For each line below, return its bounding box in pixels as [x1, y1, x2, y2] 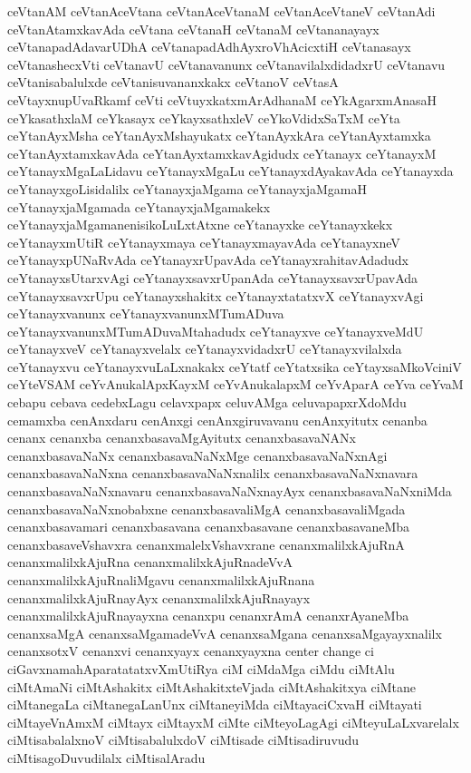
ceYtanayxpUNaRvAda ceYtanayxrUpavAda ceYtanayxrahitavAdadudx [7, 250, 409, 269]
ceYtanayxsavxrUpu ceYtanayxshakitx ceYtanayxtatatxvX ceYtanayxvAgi [7, 286, 424, 305]
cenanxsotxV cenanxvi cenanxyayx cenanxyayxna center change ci [7, 641, 374, 660]
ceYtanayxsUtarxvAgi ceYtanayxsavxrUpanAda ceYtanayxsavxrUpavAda [7, 268, 418, 287]
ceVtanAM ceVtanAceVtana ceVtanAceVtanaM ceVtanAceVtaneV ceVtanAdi [7, 2, 436, 20]
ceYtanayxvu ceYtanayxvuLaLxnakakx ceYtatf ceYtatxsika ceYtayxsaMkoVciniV [7, 357, 462, 376]
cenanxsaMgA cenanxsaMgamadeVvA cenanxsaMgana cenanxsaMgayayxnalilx [7, 623, 442, 642]
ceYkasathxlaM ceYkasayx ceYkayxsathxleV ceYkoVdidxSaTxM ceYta [7, 108, 400, 127]
